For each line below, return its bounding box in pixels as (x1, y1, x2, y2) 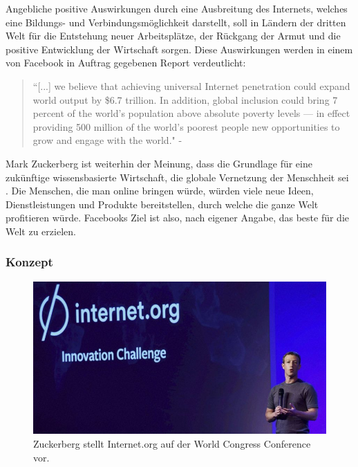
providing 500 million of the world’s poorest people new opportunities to (32, 119, 340, 134)
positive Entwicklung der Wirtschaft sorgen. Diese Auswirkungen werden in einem (6, 42, 353, 56)
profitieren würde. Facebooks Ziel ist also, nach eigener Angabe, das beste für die (6, 210, 349, 225)
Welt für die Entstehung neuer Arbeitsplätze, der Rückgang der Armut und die (6, 28, 341, 43)
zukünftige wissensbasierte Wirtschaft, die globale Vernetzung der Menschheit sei (6, 170, 349, 184)
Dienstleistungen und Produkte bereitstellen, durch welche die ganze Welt (6, 196, 319, 211)
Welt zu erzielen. (6, 223, 76, 238)
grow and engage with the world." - (32, 133, 182, 147)
